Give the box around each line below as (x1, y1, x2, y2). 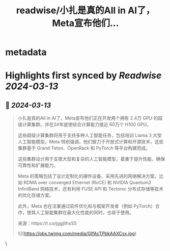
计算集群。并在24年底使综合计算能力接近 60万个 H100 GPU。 (22, 121, 152, 128)
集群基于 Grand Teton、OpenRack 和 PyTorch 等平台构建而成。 (17, 145, 151, 151)
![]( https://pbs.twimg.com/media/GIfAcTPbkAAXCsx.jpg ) (17, 231, 137, 237)
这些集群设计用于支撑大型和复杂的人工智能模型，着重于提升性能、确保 (17, 156, 165, 162)
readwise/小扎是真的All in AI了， (16, 5, 155, 16)
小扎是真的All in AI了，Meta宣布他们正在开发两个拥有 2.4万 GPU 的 (17, 115, 158, 121)
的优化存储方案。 (17, 192, 54, 198)
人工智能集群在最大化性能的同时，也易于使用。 (35, 210, 134, 216)
